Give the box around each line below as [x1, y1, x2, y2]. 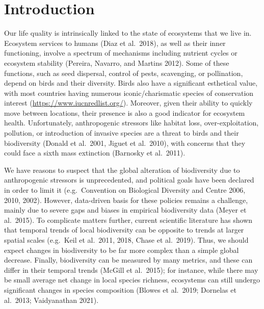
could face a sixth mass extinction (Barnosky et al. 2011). [4, 147, 186, 158]
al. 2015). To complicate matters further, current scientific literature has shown [4, 214, 253, 225]
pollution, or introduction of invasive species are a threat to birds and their [4, 127, 239, 138]
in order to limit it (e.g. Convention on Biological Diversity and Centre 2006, [4, 185, 246, 195]
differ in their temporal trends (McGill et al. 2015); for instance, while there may [4, 264, 258, 275]
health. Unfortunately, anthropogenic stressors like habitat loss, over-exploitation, [4, 117, 259, 128]
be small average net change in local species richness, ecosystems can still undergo [4, 274, 260, 285]
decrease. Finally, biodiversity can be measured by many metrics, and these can [4, 254, 253, 265]
